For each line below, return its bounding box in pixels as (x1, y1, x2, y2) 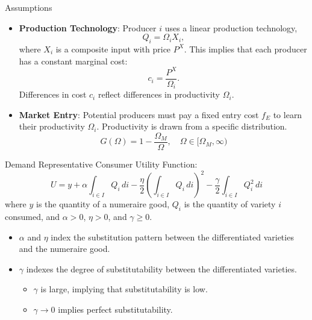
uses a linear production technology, (164, 21, 298, 34)
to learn (273, 108, 302, 121)
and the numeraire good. (19, 242, 110, 255)
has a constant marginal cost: (19, 54, 128, 67)
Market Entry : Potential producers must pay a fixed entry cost (19, 108, 259, 121)
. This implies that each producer (184, 42, 307, 55)
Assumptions (5, 1, 52, 13)
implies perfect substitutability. (58, 303, 173, 315)
